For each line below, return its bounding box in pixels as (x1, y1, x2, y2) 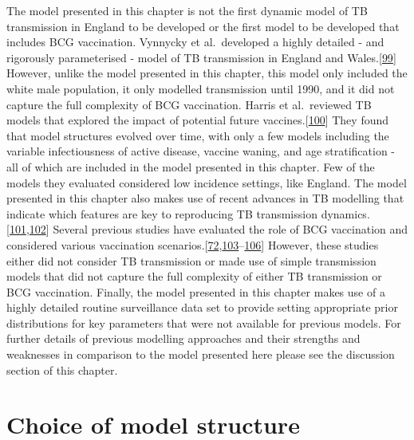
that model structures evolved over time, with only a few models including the (6, 127, 389, 143)
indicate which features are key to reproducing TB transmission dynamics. (6, 205, 370, 222)
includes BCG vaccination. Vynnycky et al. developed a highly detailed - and (6, 33, 384, 50)
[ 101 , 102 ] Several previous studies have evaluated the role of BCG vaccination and (6, 221, 408, 238)
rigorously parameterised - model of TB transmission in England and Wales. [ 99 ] (6, 49, 396, 65)
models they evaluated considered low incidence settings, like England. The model (6, 174, 407, 191)
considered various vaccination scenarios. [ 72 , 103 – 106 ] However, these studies (6, 236, 379, 253)
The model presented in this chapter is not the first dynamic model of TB (6, 2, 368, 18)
